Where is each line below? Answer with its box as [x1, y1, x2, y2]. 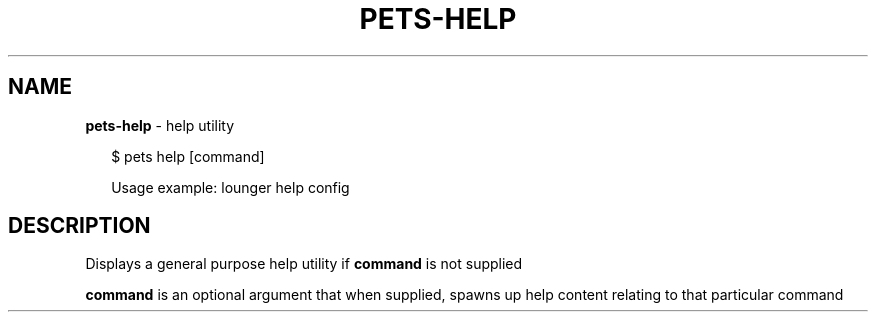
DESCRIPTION [8, 213, 151, 239]
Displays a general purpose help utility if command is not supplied [85, 255, 523, 273]
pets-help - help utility [85, 116, 235, 134]
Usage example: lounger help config [111, 178, 350, 196]
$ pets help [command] [111, 147, 265, 165]
